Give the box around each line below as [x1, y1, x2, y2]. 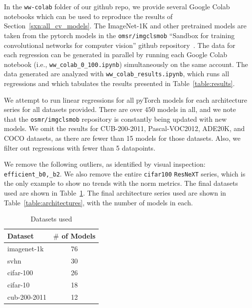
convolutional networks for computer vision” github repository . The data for [4, 40, 235, 50]
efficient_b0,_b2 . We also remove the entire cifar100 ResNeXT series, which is [4, 168, 246, 178]
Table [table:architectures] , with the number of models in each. [4, 197, 193, 207]
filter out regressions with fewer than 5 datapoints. [4, 142, 156, 153]
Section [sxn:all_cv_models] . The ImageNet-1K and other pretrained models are [4, 21, 247, 31]
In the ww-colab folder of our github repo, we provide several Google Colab [4, 1, 230, 11]
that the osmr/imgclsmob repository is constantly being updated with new [4, 113, 227, 124]
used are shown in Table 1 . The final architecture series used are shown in [4, 188, 226, 198]
